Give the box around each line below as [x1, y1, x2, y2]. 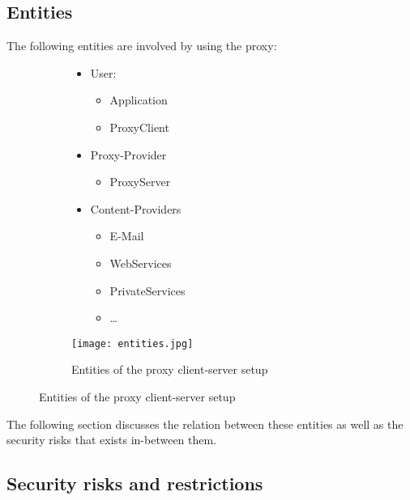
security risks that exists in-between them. [6, 431, 217, 448]
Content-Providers [90, 200, 182, 217]
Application [109, 91, 168, 108]
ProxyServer [109, 173, 171, 190]
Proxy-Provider [90, 146, 167, 163]
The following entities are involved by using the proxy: [6, 37, 277, 54]
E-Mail [109, 227, 144, 244]
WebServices [109, 254, 172, 271]
